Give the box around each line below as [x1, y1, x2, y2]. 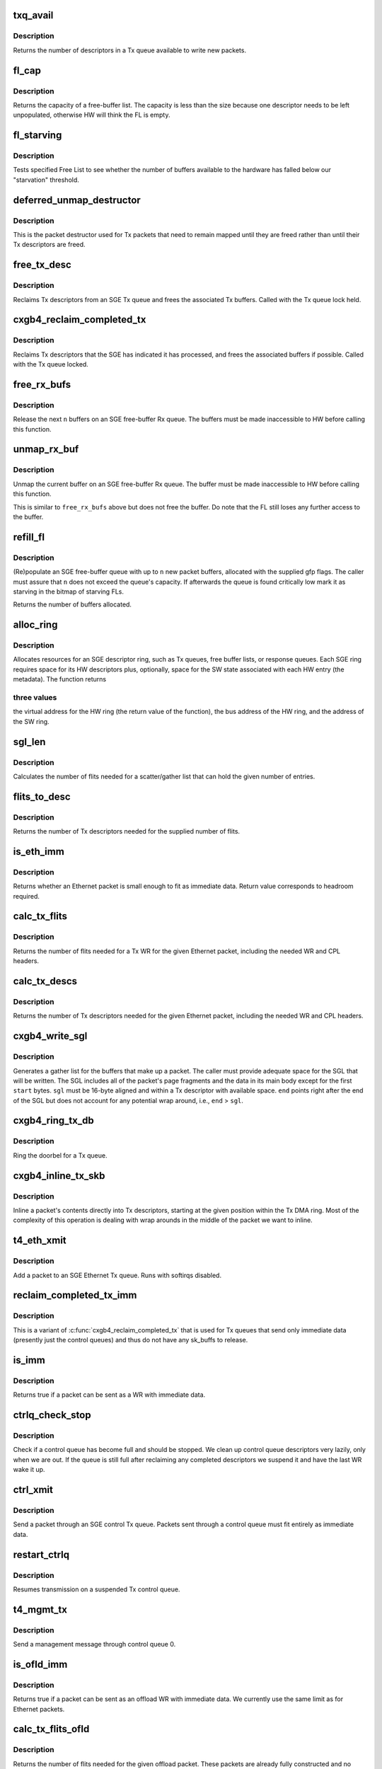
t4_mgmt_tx [13, 1603, 67, 1615]
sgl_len [13, 736, 46, 748]
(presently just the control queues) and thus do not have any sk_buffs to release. [13, 1336, 248, 1344]
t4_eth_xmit [13, 1235, 66, 1247]
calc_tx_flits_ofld [13, 1723, 90, 1735]
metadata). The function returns [13, 675, 106, 684]
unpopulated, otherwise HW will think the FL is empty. [13, 110, 170, 120]
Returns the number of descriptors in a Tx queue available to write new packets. [13, 46, 247, 54]
